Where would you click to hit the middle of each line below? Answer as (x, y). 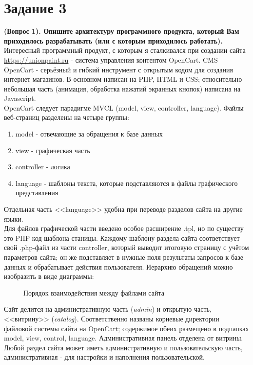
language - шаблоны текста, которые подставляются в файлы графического (126, 183)
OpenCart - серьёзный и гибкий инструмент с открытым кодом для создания (118, 69)
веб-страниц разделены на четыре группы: (67, 117)
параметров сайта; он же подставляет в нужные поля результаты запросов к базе (124, 257)
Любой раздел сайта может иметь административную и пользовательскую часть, (123, 347)
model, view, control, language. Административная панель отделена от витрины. (124, 338)
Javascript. (20, 98)
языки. (14, 218)
